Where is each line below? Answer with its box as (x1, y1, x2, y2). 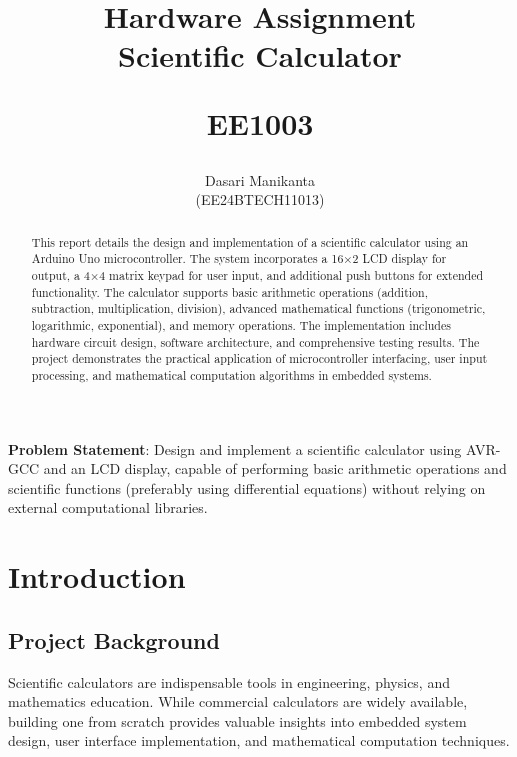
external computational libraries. (8, 497, 208, 518)
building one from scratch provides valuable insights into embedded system (8, 710, 467, 731)
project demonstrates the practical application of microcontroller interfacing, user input (31, 350, 488, 367)
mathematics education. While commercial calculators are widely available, (8, 691, 468, 712)
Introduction (8, 556, 186, 597)
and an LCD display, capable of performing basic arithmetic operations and (43, 458, 507, 479)
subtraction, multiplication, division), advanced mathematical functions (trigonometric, (31, 300, 486, 317)
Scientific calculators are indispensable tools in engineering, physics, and (8, 671, 450, 692)
